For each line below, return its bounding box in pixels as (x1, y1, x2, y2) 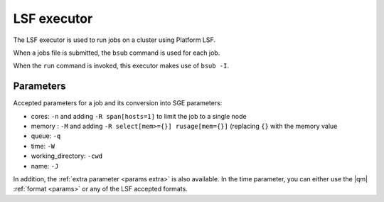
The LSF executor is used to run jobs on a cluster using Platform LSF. (13, 36, 216, 44)
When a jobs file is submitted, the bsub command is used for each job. (13, 48, 220, 57)
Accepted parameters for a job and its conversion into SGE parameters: (13, 99, 223, 107)
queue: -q (31, 132, 61, 140)
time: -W (31, 142, 55, 150)
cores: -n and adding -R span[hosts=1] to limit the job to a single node (31, 112, 247, 120)
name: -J (31, 161, 59, 170)
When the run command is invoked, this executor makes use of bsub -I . (13, 61, 230, 70)
